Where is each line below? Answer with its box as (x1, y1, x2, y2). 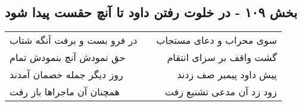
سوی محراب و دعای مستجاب (156, 33, 277, 47)
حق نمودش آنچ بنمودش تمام (10, 50, 126, 65)
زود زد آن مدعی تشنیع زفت (164, 85, 277, 99)
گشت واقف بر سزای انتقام (167, 50, 277, 65)
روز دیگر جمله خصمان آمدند (10, 68, 123, 82)
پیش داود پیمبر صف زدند (177, 68, 277, 82)
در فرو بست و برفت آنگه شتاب (10, 33, 138, 47)
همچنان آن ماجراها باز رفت (10, 85, 120, 99)
